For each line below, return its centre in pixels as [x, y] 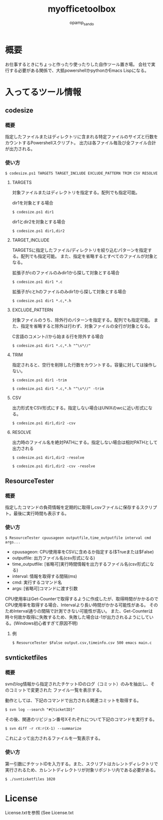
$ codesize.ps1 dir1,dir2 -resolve [48, 457]
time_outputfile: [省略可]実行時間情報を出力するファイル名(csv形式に [81, 564]
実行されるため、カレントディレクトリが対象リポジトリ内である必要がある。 [81, 770]
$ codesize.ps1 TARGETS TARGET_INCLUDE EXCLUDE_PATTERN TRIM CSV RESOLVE [81, 173]
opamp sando [82, 23]
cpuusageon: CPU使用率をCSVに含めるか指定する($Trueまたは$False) [83, 552]
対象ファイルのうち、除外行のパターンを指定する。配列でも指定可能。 [82, 320]
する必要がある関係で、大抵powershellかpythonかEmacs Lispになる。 [79, 71]
